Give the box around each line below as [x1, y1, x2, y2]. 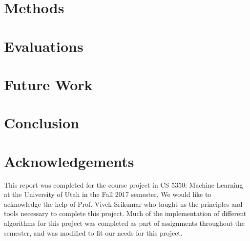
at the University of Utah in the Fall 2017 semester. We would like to [4, 189, 211, 199]
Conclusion [4, 113, 80, 133]
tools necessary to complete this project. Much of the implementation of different [4, 208, 247, 218]
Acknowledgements [4, 151, 134, 171]
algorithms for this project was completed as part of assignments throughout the [4, 218, 245, 228]
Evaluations [4, 36, 83, 56]
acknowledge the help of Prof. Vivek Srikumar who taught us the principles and [4, 198, 243, 209]
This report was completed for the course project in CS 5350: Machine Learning [4, 179, 243, 190]
